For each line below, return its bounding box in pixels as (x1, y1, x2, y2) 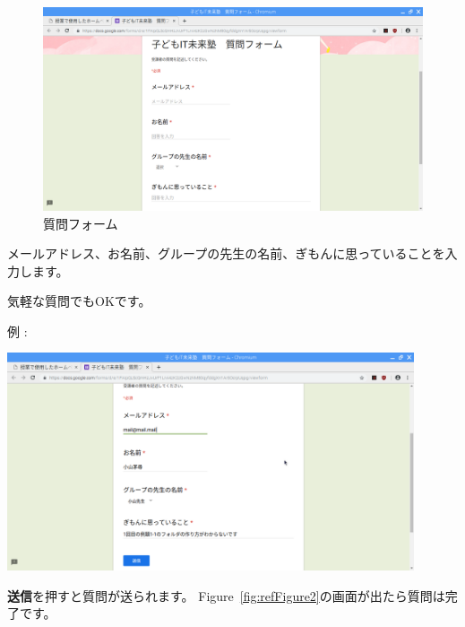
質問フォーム (43, 213, 118, 232)
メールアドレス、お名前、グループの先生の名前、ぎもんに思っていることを (7, 244, 445, 263)
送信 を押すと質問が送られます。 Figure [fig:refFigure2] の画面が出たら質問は (7, 586, 445, 605)
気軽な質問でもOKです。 (7, 292, 151, 310)
